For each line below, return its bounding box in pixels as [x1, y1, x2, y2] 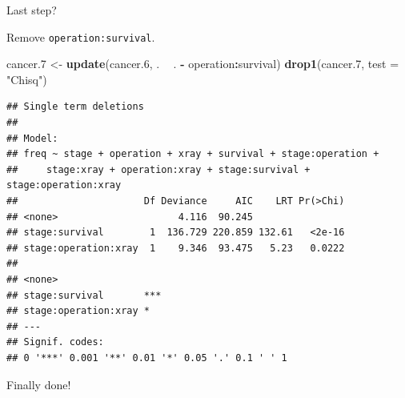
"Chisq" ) [6, 70, 47, 87]
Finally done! [6, 376, 71, 392]
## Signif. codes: [6, 336, 104, 348]
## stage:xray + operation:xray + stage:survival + [6, 163, 311, 175]
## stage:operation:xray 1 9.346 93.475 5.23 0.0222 [6, 242, 345, 254]
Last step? [6, 2, 57, 18]
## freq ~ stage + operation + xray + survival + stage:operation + [6, 148, 379, 160]
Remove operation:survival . [6, 28, 155, 45]
